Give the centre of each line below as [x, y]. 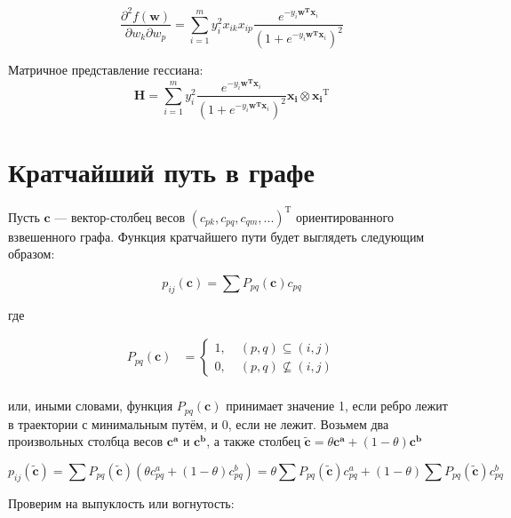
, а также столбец [253, 441]
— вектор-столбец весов [120, 216]
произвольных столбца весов [86, 441]
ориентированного [345, 216]
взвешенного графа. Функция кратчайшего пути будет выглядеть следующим [216, 236]
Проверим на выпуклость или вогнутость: [121, 502]
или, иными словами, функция [91, 406]
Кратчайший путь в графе [161, 172]
